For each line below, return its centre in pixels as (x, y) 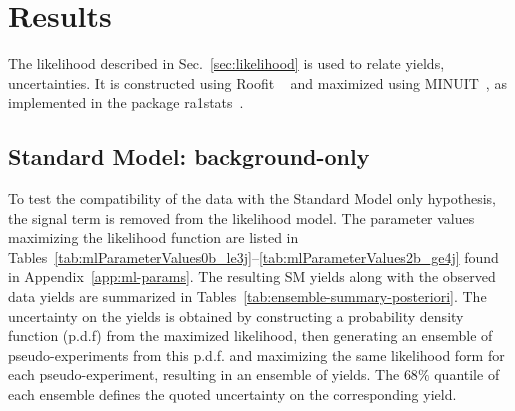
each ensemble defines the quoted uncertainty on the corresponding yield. (232, 394)
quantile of (467, 374)
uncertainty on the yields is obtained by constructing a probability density (236, 315)
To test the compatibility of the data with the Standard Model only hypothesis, (252, 198)
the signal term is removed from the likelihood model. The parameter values (241, 217)
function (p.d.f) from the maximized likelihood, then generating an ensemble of (250, 335)
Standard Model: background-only (189, 156)
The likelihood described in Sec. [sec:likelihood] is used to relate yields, (226, 63)
